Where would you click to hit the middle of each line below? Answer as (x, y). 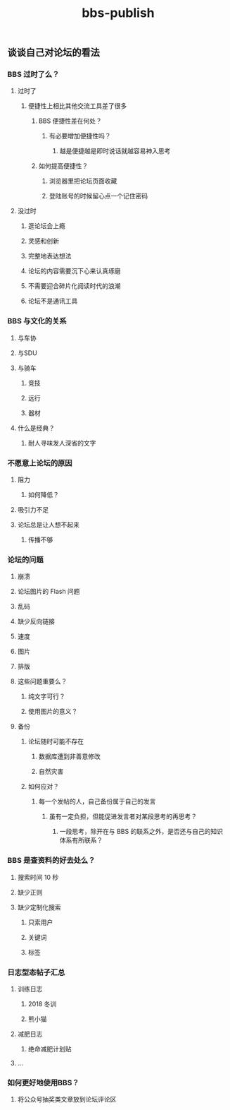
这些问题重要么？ (42, 681)
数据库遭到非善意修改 (69, 756)
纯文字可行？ (46, 696)
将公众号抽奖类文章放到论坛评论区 (67, 1099)
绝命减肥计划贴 (50, 1049)
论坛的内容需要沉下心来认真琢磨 (74, 271)
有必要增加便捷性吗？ (80, 136)
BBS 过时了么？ (33, 74)
